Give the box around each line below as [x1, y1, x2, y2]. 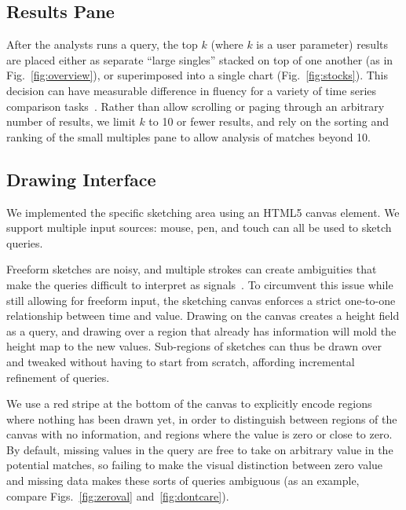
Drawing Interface [6, 167, 156, 191]
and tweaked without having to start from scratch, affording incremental [6, 353, 355, 369]
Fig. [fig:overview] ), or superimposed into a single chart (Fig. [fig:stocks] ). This [6, 67, 389, 83]
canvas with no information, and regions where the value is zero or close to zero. [6, 426, 393, 442]
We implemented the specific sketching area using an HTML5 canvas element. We [6, 204, 400, 220]
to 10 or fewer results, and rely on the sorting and [148, 113, 390, 130]
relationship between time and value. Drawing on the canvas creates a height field [6, 307, 400, 324]
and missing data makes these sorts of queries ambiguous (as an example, [6, 472, 360, 489]
